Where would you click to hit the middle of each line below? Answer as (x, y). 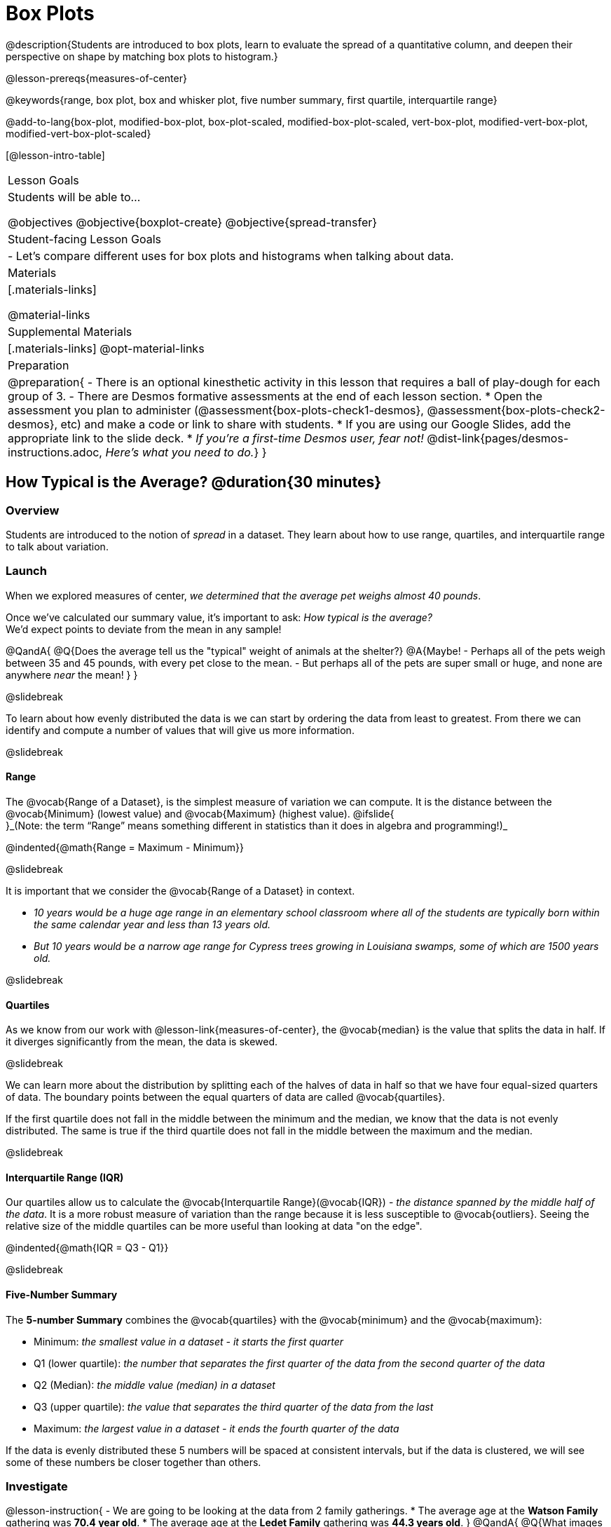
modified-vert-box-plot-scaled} (78, 133)
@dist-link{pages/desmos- (498, 438)
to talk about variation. (57, 546)
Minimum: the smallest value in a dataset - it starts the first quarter (188, 1341)
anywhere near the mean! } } (72, 674)
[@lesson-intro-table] (55, 155)
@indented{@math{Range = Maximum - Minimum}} (125, 847)
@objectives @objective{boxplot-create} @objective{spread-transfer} (193, 222)
